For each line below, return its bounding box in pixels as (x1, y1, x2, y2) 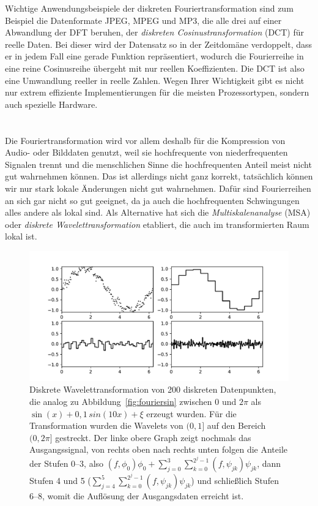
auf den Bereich (207, 419, 266, 432)
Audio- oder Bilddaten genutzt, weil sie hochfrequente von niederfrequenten (5, 146, 288, 159)
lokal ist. (5, 230, 37, 243)
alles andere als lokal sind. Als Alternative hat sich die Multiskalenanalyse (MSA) (5, 206, 311, 219)
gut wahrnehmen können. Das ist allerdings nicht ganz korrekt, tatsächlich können (5, 170, 313, 183)
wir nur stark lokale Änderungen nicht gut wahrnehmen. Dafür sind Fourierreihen (5, 181, 311, 194)
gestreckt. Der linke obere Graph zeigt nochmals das (55, 431, 251, 444)
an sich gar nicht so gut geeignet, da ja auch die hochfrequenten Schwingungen (5, 194, 300, 206)
